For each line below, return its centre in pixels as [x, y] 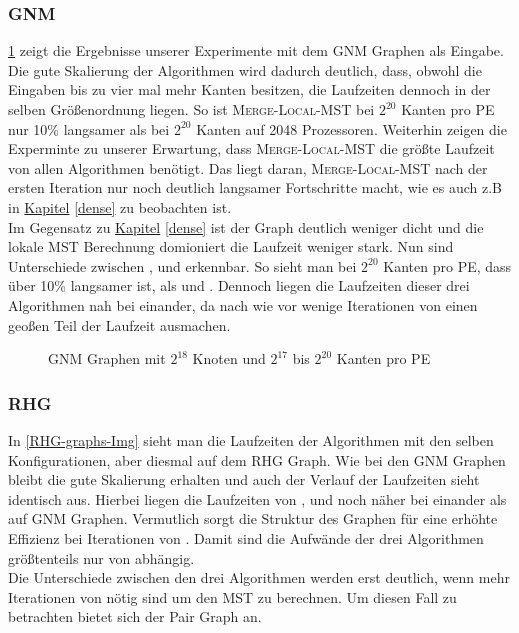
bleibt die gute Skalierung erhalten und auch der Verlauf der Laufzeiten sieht [244, 479]
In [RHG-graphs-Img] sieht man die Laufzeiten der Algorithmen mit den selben [251, 439]
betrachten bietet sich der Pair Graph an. [135, 616]
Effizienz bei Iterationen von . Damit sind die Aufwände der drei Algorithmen [246, 537]
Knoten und [229, 358]
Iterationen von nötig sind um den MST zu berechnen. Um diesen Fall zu [232, 596]
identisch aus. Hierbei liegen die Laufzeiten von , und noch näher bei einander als [257, 498]
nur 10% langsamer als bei [89, 128]
